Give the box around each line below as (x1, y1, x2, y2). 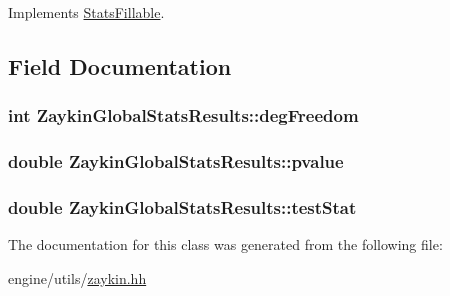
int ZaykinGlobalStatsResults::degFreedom (8, 103, 359, 128)
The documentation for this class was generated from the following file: (8, 234, 443, 255)
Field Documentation (8, 50, 232, 81)
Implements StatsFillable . (8, 2, 165, 22)
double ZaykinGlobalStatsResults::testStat (8, 194, 357, 219)
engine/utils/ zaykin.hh (8, 267, 147, 288)
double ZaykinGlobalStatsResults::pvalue (8, 149, 344, 174)
